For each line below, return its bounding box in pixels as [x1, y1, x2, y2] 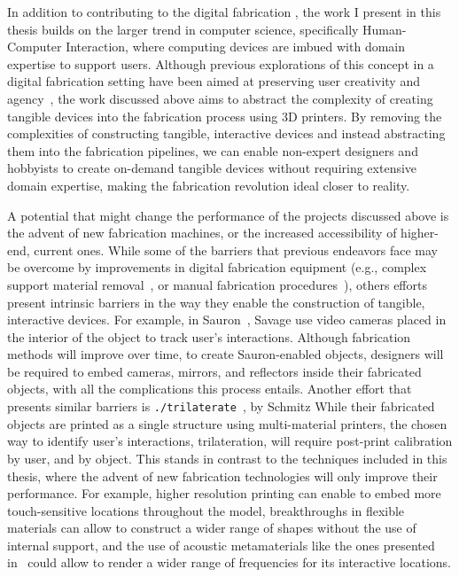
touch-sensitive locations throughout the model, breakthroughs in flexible [7, 501, 405, 519]
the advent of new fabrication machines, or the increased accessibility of [7, 223, 397, 242]
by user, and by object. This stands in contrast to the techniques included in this [7, 448, 447, 467]
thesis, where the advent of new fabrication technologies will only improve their [7, 466, 438, 485]
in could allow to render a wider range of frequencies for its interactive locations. [7, 553, 452, 572]
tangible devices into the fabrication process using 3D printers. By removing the [7, 106, 442, 125]
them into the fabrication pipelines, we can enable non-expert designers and [7, 141, 418, 160]
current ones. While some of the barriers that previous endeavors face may [34, 240, 438, 259]
